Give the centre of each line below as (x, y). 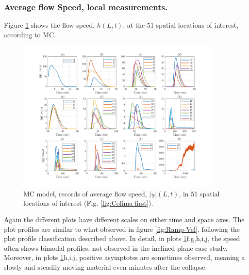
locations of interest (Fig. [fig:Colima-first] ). (88, 203)
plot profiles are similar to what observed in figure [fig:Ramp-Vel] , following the (122, 229)
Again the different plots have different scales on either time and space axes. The (124, 219)
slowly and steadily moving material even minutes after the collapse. (106, 267)
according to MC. (30, 34)
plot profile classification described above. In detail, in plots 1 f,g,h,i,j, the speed (122, 238)
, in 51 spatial (199, 193)
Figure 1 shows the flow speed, (50, 25)
